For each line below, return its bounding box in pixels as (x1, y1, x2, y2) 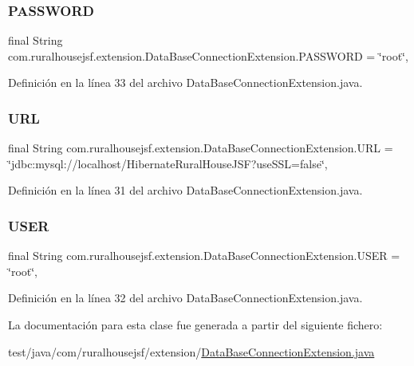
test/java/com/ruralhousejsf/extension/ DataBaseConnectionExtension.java (8, 343, 375, 360)
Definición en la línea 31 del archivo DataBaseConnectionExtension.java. (8, 182, 363, 199)
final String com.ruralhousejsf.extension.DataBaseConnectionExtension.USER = (8, 247, 400, 264)
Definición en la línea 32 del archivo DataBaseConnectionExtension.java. (8, 289, 363, 306)
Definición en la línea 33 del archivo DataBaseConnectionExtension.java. (8, 74, 363, 91)
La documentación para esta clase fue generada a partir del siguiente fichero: (8, 317, 383, 333)
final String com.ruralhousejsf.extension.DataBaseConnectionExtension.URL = (8, 140, 393, 156)
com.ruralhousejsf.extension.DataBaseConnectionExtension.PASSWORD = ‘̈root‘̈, (8, 47, 408, 64)
